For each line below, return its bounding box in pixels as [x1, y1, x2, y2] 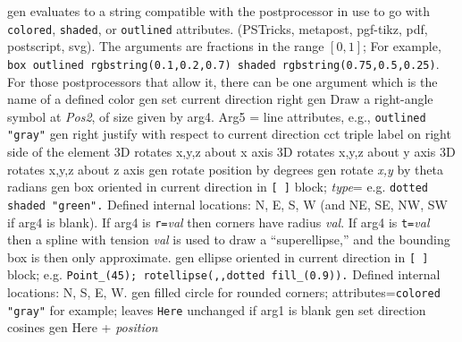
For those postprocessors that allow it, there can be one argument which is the [7, 72, 438, 90]
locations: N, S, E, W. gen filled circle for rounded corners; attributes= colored [7, 283, 441, 302]
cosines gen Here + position [7, 318, 158, 337]
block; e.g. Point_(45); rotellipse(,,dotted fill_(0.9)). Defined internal [7, 265, 441, 284]
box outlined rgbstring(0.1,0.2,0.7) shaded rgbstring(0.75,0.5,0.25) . [7, 54, 440, 73]
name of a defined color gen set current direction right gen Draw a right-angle [7, 90, 433, 108]
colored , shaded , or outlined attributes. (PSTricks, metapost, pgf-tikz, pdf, [7, 19, 428, 38]
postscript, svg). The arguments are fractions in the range [7, 37, 324, 56]
